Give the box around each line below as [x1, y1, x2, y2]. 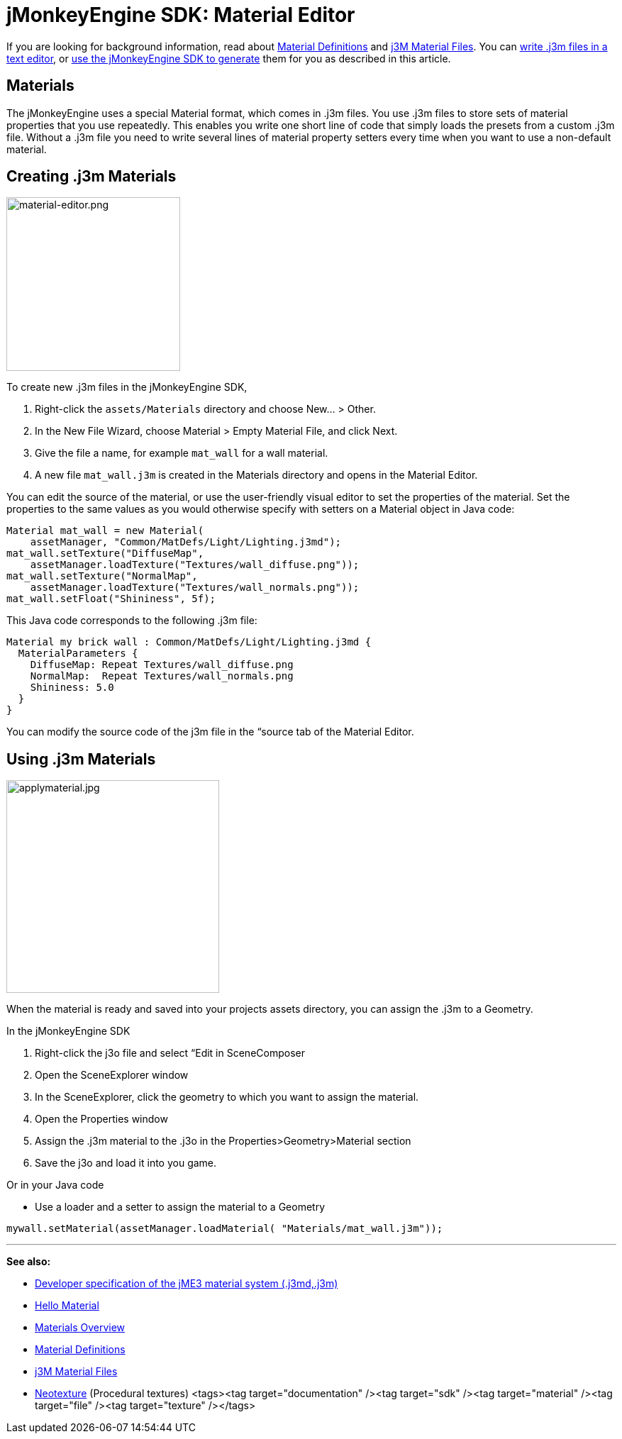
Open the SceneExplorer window [35, 1069, 189, 1082]
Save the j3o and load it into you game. [35, 1157, 217, 1169]
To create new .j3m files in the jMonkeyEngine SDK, [6, 381, 248, 394]
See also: [6, 1255, 51, 1268]
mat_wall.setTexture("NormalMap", [6, 570, 198, 582]
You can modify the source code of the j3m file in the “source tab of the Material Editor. [6, 726, 414, 738]
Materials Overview [35, 1321, 126, 1334]
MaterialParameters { [18, 648, 138, 660]
